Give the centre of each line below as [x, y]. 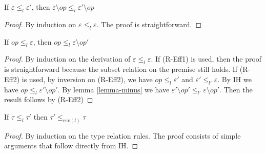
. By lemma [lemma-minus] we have [114, 89]
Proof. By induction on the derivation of [67, 59]
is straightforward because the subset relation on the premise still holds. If [121, 69]
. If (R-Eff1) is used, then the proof [206, 59]
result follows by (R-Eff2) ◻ [49, 99]
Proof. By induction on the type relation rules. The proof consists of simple [122, 135]
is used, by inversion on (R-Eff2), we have [87, 79]
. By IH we [234, 79]
